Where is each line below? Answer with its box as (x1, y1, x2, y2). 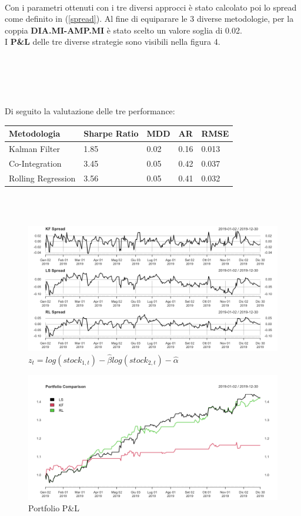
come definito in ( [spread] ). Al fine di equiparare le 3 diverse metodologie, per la (5, 12, 294, 25)
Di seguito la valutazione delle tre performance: (5, 104, 175, 117)
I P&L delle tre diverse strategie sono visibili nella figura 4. (5, 35, 220, 48)
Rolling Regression (9, 171, 76, 184)
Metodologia (9, 127, 61, 140)
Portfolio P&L (28, 502, 79, 514)
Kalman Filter (9, 142, 60, 154)
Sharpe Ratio (83, 127, 139, 140)
